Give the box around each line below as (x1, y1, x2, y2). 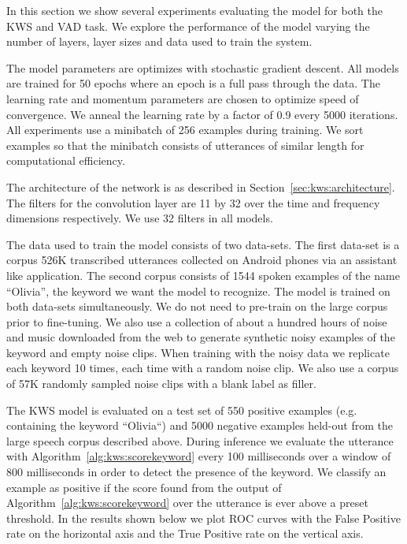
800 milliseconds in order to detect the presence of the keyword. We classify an (6, 464, 387, 480)
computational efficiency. (6, 152, 125, 169)
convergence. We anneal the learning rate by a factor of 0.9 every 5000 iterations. (6, 106, 398, 122)
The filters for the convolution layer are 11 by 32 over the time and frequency (6, 194, 380, 211)
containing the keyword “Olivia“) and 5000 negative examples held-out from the (6, 417, 393, 434)
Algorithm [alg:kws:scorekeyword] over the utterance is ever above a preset (6, 494, 368, 511)
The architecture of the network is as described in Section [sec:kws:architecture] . (6, 178, 395, 195)
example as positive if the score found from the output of (6, 479, 282, 495)
